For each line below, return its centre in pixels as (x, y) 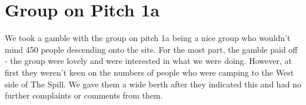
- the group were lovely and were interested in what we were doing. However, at (148, 61)
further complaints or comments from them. (84, 95)
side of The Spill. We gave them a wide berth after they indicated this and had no (153, 84)
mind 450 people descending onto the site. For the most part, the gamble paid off (151, 49)
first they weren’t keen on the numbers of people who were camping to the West (149, 72)
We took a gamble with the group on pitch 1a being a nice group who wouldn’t (148, 38)
